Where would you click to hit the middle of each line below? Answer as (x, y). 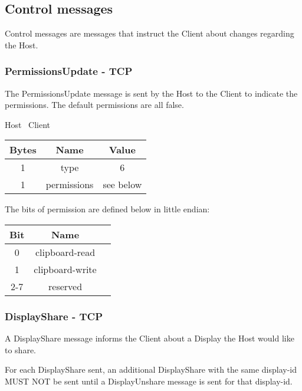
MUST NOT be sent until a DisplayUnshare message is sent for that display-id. (149, 381)
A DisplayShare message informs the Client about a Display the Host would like (150, 338)
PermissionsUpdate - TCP (69, 71)
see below (122, 185)
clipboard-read (65, 252)
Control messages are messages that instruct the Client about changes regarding (150, 33)
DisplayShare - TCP (54, 316)
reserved (65, 286)
